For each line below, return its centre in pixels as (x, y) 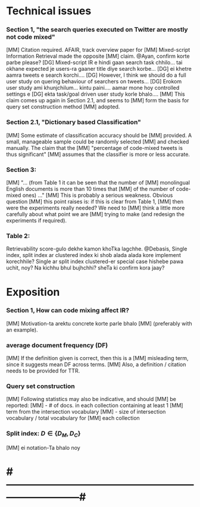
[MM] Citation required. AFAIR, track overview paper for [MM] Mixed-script (98, 50)
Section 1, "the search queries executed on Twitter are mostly (97, 30)
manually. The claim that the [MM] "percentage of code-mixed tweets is (95, 148)
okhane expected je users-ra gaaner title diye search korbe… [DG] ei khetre (99, 69)
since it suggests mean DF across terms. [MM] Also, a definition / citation (96, 365)
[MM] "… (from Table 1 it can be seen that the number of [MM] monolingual (98, 183)
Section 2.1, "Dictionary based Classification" (74, 122)
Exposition (33, 292)
